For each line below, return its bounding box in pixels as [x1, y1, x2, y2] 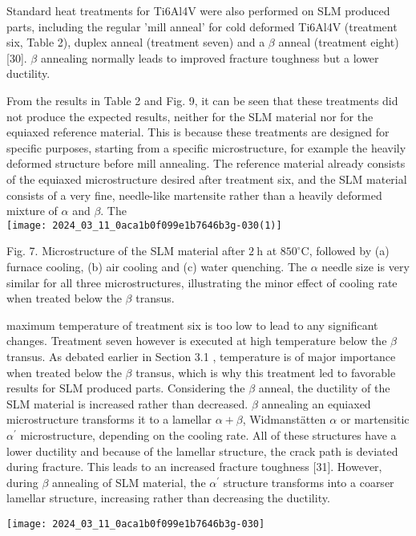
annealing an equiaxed [261, 395, 371, 412]
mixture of [6, 202, 58, 219]
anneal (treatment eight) [278, 34, 399, 51]
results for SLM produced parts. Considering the [6, 380, 245, 396]
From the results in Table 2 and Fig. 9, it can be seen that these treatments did [6, 91, 398, 108]
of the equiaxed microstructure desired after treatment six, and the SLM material [6, 170, 407, 187]
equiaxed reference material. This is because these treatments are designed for [6, 124, 390, 140]
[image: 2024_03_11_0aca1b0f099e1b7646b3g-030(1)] [6, 219, 282, 231]
